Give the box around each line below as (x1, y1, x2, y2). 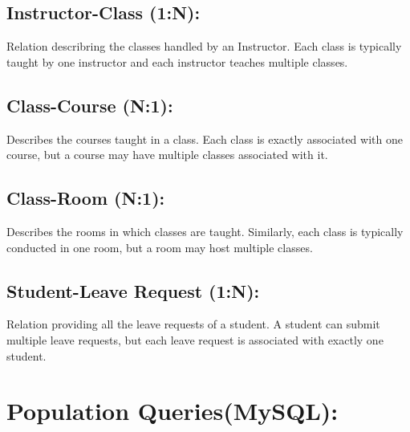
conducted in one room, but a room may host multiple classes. (6, 238, 313, 255)
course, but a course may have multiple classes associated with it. (6, 146, 328, 163)
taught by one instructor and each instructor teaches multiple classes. (6, 53, 348, 70)
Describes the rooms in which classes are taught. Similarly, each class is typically (6, 222, 404, 239)
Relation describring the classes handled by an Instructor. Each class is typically (6, 38, 402, 55)
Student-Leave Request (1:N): (6, 278, 260, 303)
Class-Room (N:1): (6, 185, 165, 210)
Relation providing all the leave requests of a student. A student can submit (6, 316, 380, 332)
